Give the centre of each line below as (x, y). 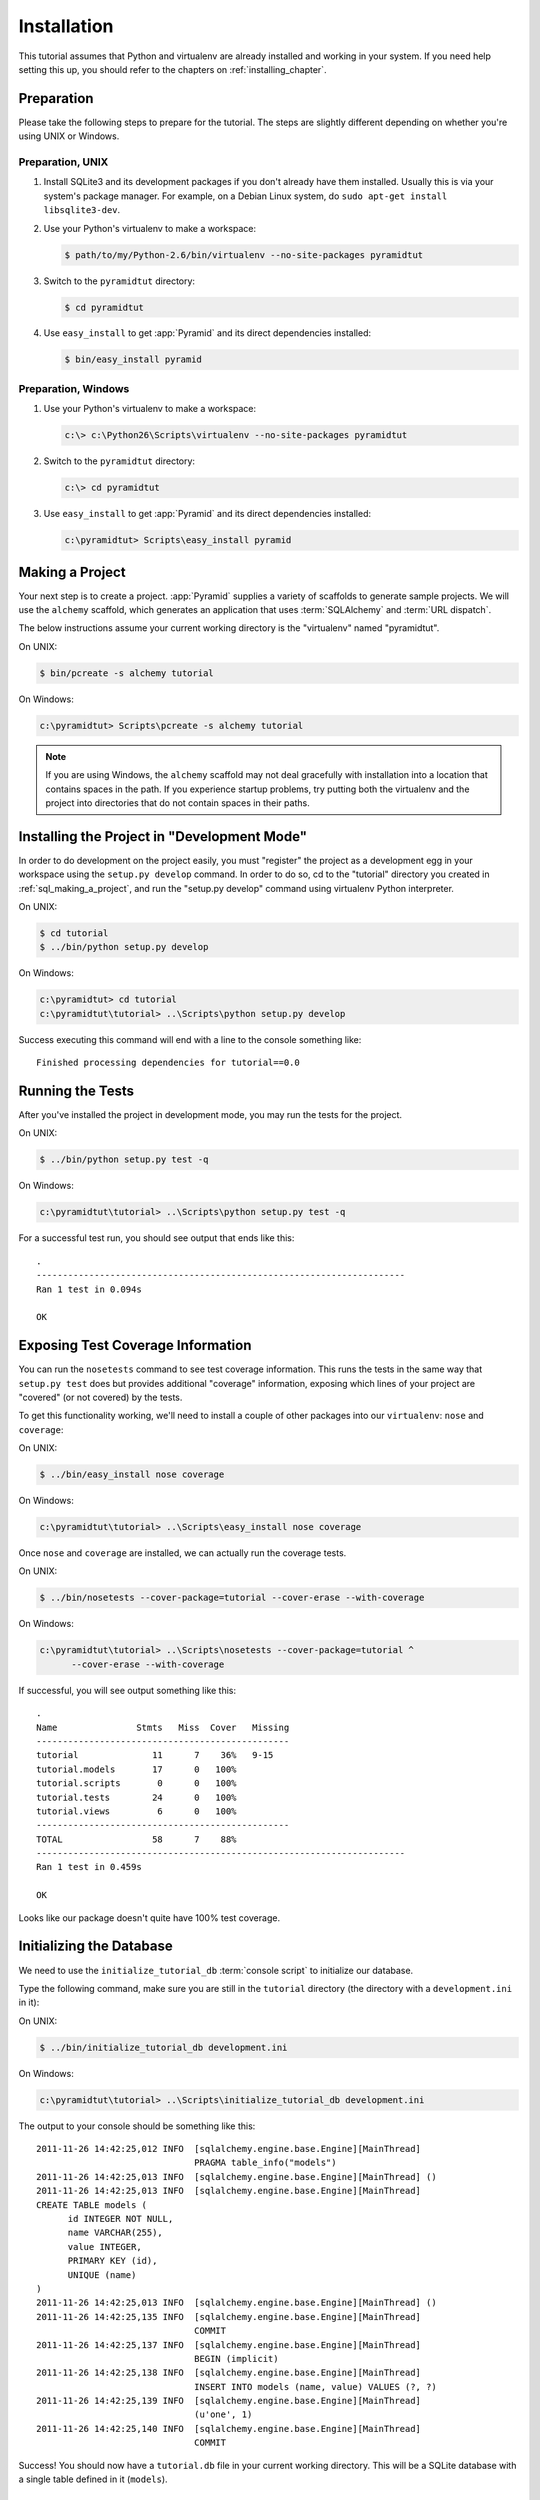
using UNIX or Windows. (69, 136)
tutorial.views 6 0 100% (136, 1811)
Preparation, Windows (74, 388)
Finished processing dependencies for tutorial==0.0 (168, 1063)
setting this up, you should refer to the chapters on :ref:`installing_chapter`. (172, 69)
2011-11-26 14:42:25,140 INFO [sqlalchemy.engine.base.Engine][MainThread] (229, 2428)
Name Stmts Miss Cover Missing (163, 1727)
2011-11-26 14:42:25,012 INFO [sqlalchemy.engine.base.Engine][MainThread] (229, 2149)
